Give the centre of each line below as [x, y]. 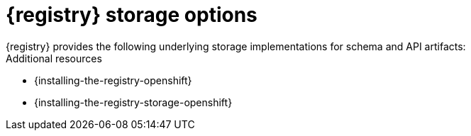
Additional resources [54, 58]
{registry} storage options [132, 15]
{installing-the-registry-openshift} [113, 80]
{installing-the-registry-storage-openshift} [133, 102]
